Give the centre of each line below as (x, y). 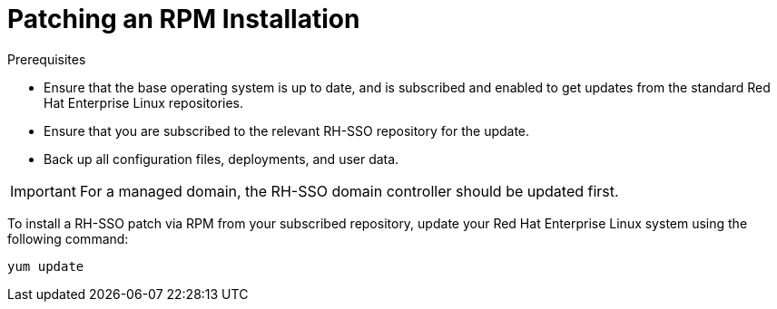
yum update (46, 266)
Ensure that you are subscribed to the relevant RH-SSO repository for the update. (287, 130)
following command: (68, 238)
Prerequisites (47, 59)
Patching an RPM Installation (184, 19)
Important (43, 191)
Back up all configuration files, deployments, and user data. (221, 159)
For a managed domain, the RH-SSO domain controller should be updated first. (349, 191)
